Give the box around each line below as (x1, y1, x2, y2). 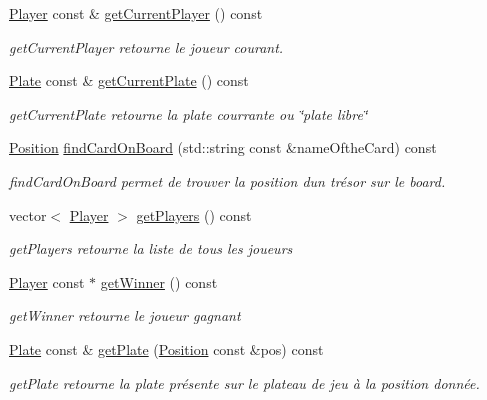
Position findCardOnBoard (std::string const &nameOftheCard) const (9, 137, 437, 158)
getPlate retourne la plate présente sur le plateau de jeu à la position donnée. (9, 372, 480, 393)
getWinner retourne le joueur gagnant (9, 305, 241, 326)
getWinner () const (100, 271, 218, 292)
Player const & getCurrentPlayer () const (9, 3, 263, 23)
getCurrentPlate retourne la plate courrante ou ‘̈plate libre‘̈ (9, 103, 368, 124)
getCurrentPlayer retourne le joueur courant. (9, 36, 284, 57)
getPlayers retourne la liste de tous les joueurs (9, 238, 293, 259)
